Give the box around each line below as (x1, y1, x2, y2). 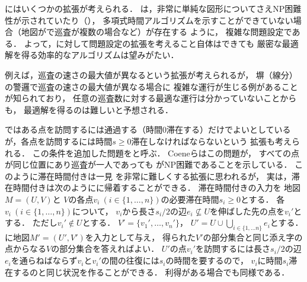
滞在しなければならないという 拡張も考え (131, 134, 292, 147)
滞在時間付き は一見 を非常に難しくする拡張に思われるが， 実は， (38, 169, 292, 182)
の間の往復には (101, 254, 159, 267)
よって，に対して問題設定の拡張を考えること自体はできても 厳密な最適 (24, 37, 299, 49)
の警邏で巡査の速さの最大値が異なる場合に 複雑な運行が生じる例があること (5, 80, 298, 92)
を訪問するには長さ (196, 242, 271, 255)
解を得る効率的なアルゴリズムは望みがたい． (5, 49, 179, 61)
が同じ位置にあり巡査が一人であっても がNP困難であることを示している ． (5, 158, 292, 171)
